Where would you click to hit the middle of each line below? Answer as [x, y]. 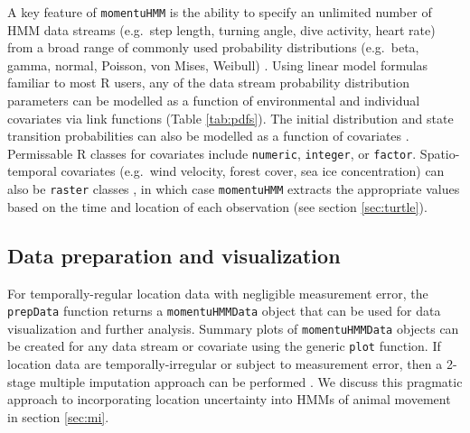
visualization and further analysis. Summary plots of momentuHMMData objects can [233, 328]
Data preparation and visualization [174, 255]
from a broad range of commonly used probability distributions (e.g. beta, [213, 47]
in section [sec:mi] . [58, 416]
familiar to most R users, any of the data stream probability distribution [208, 83]
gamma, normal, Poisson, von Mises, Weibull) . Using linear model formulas [218, 64]
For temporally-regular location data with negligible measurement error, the [218, 293]
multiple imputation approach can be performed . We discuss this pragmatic [251, 381]
